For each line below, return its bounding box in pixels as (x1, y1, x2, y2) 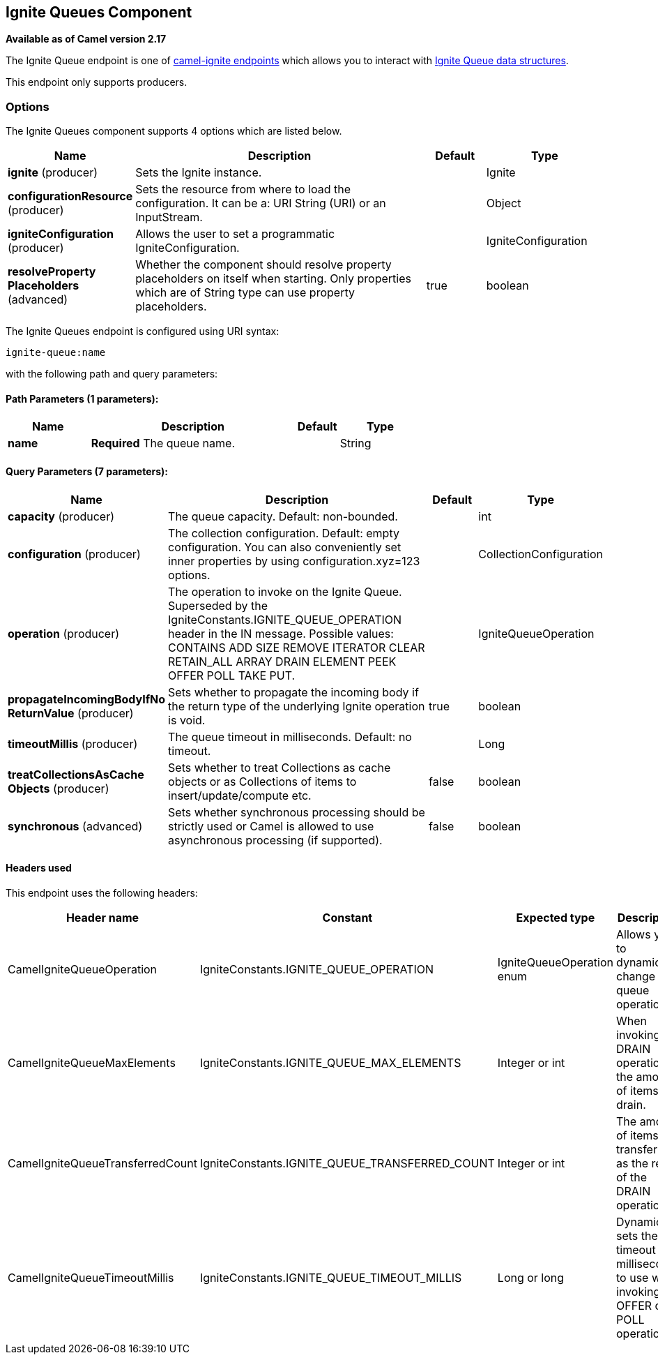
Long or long (497, 1270, 565, 1285)
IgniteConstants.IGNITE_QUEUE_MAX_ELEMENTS (200, 1055, 461, 1070)
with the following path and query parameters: (6, 368, 218, 380)
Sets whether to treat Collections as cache (168, 760, 391, 775)
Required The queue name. (91, 436, 236, 451)
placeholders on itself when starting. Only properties (135, 271, 411, 286)
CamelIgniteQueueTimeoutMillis (8, 1270, 174, 1285)
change (616, 969, 656, 983)
